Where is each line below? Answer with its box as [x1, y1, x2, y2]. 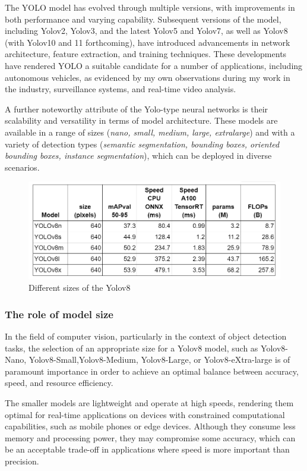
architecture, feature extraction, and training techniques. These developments [5, 48, 287, 60]
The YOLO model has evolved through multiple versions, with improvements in [5, 1, 295, 13]
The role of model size [5, 306, 113, 321]
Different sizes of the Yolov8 [29, 281, 131, 294]
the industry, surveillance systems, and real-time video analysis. [5, 83, 236, 95]
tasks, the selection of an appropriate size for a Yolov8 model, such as [5, 341, 258, 354]
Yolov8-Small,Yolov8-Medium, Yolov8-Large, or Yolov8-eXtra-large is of [29, 353, 290, 366]
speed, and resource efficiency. [5, 376, 113, 389]
